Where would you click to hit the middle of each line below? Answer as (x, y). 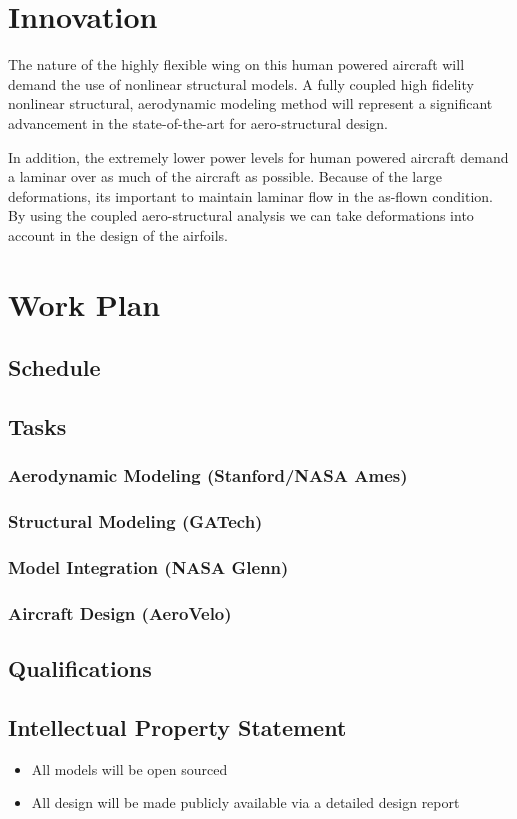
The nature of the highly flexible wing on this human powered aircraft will (236, 64)
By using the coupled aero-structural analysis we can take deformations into (241, 215)
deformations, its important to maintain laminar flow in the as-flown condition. (250, 195)
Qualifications (80, 668)
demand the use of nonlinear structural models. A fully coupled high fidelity (241, 83)
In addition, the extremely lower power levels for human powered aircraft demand (258, 156)
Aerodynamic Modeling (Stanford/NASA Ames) (208, 475)
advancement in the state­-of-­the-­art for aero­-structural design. (198, 122)
